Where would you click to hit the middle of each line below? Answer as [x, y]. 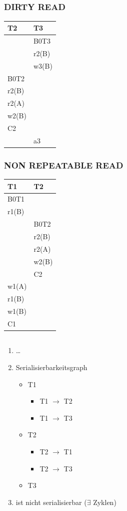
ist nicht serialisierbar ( [51, 502]
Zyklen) [105, 502]
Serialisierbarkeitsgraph [51, 367]
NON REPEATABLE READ [64, 165]
